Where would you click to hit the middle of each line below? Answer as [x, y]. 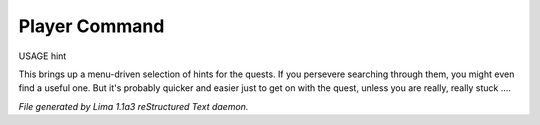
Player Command [91, 26]
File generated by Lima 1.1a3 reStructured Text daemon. [133, 106]
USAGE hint [42, 56]
